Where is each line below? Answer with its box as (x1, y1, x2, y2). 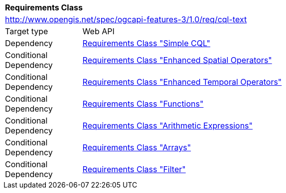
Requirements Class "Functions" (82, 99, 204, 109)
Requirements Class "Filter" (82, 164, 186, 174)
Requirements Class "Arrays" (82, 142, 191, 152)
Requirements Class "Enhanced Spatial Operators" (82, 55, 272, 65)
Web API (82, 26, 115, 36)
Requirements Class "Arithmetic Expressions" (82, 121, 253, 130)
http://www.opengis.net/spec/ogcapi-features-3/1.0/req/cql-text (5, 14, 247, 24)
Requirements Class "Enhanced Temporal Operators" (82, 77, 282, 87)
